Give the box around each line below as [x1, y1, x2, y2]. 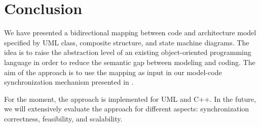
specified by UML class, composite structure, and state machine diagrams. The [4, 37, 249, 47]
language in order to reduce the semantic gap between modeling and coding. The [4, 56, 255, 67]
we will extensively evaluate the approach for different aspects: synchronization [4, 103, 249, 114]
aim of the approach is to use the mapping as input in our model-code [4, 67, 222, 77]
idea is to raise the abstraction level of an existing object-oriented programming [4, 47, 251, 57]
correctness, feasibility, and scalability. [4, 113, 123, 123]
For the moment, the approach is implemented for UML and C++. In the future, [4, 93, 256, 104]
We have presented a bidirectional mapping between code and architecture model [4, 27, 256, 38]
